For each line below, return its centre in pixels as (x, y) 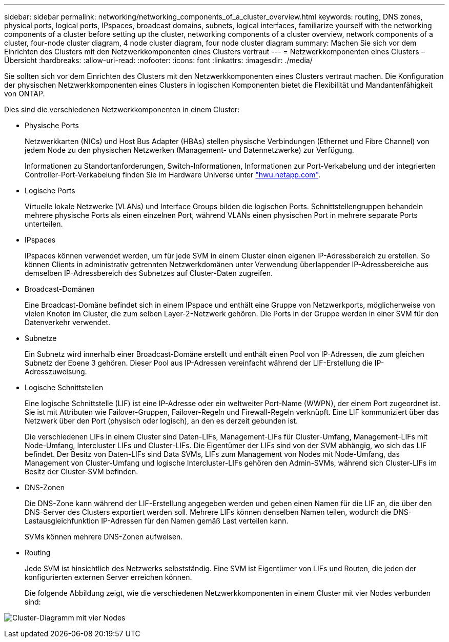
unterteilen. (44, 224)
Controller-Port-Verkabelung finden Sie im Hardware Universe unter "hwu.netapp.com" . (173, 175)
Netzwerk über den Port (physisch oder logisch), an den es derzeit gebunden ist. (161, 421)
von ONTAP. (25, 94)
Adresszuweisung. (56, 372)
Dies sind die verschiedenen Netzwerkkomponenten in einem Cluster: (122, 109)
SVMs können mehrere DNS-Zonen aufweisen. (104, 537)
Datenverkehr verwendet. (68, 322)
